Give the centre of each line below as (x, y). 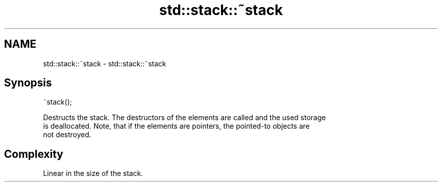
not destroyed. (67, 135)
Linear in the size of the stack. (93, 173)
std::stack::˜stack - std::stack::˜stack (105, 63)
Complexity (34, 154)
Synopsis (28, 83)
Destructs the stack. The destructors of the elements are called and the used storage (184, 118)
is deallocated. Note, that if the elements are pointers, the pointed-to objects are (176, 126)
